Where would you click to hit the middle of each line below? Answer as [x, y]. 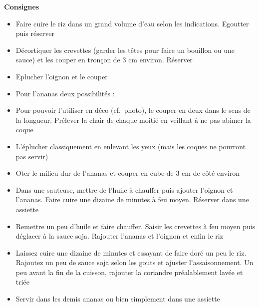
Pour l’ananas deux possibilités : [65, 93]
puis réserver [35, 33]
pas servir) [32, 156]
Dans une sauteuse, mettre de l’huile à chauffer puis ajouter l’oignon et [124, 189]
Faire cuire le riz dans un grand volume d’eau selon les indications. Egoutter [132, 23]
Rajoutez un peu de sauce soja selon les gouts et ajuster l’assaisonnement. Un [134, 262]
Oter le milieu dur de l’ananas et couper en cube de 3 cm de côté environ [128, 173]
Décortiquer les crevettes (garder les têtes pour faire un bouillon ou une [125, 50]
